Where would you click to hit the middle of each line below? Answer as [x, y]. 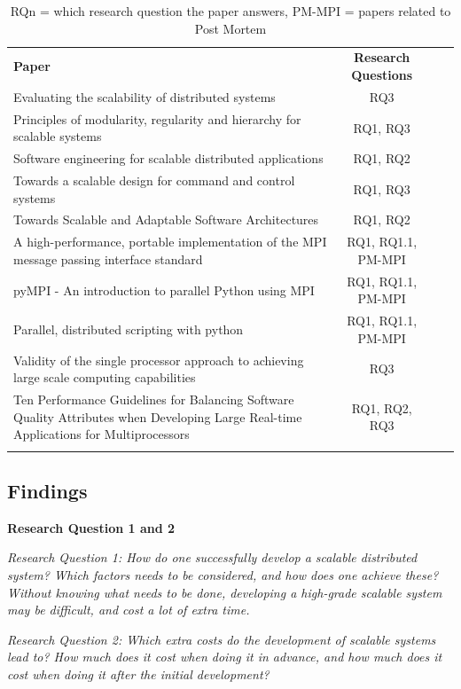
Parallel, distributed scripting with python [129, 329]
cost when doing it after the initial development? [138, 673]
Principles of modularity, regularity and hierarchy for [157, 118]
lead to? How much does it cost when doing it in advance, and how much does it [225, 657]
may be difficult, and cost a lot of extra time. [129, 610]
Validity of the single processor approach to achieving [159, 360]
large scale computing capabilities [105, 377]
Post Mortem [230, 28]
